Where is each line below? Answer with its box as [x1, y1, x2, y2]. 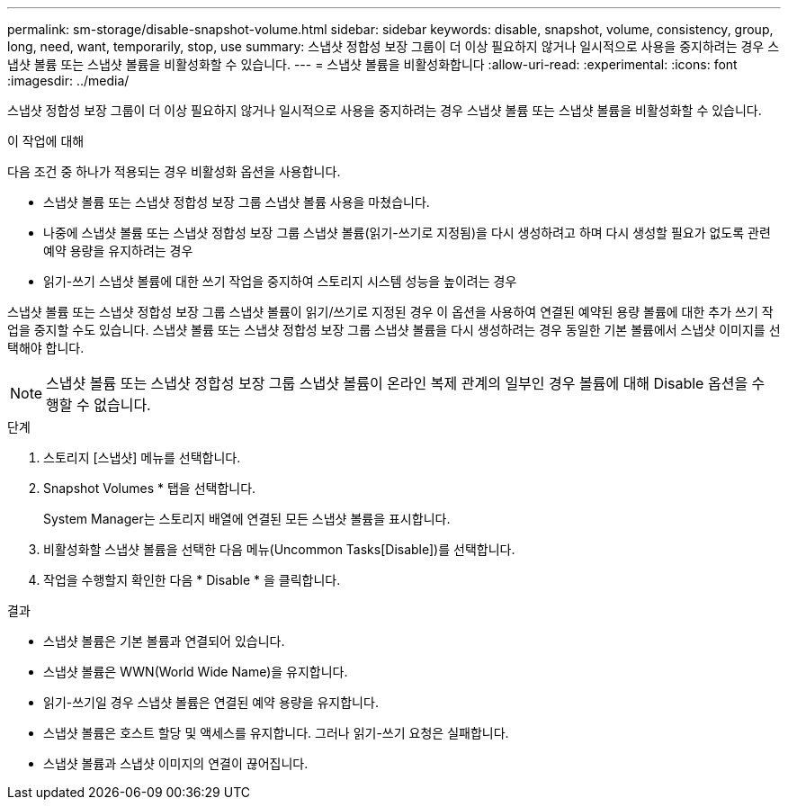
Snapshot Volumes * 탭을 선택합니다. [43, 480, 256, 496]
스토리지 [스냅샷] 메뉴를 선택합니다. [43, 450, 241, 465]
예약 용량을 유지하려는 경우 [43, 243, 193, 258]
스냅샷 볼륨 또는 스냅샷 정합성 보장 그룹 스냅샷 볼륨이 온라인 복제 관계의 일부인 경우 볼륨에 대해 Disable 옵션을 [46, 374, 748, 392]
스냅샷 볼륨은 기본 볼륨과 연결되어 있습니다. [43, 633, 285, 649]
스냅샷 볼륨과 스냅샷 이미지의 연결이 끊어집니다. [43, 756, 309, 771]
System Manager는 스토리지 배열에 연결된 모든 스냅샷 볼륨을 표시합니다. [43, 511, 451, 526]
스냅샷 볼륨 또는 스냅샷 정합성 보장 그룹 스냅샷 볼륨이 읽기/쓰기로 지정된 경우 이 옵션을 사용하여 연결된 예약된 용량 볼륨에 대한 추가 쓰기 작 [7, 304, 774, 319]
